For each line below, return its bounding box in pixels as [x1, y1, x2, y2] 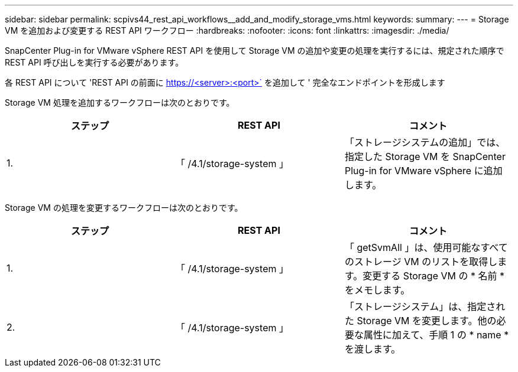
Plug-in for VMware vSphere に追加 [344, 165, 503, 177]
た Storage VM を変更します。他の [344, 315, 497, 327]
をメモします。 [344, 284, 410, 296]
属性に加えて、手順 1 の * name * [363, 329, 509, 341]
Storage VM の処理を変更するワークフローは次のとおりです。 [5, 203, 243, 213]
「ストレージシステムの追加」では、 [344, 136, 506, 148]
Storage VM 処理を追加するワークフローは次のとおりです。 [5, 97, 235, 107]
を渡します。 [344, 343, 401, 355]
